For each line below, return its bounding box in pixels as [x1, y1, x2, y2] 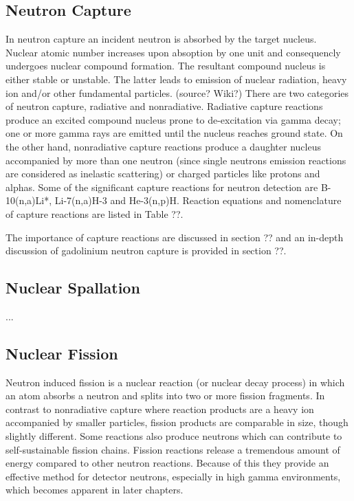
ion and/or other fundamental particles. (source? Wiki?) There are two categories [5, 85, 349, 100]
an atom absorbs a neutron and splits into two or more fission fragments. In [5, 388, 325, 403]
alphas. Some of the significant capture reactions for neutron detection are [5, 179, 318, 194]
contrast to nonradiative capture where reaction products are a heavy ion [5, 401, 314, 416]
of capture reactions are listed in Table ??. [5, 206, 184, 221]
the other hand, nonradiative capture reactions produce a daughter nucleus [5, 139, 321, 153]
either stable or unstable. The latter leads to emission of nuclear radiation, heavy [5, 71, 347, 86]
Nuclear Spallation [5, 277, 140, 298]
